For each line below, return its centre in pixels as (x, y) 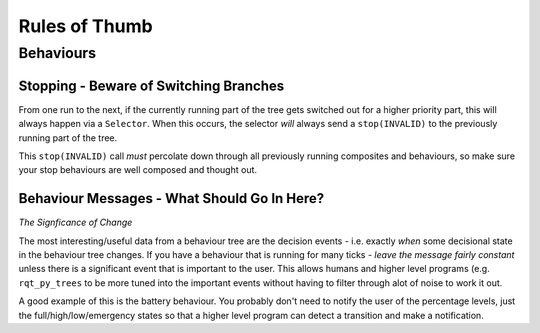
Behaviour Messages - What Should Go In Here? (171, 198)
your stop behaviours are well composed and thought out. (138, 170)
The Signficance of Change (75, 222)
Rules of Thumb (86, 26)
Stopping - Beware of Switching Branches (151, 85)
